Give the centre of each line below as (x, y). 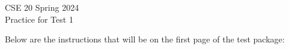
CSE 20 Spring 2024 (42, 7)
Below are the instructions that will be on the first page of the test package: (145, 39)
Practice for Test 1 (39, 19)
